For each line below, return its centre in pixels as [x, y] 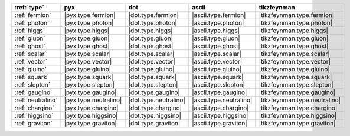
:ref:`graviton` [33, 123]
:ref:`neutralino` [36, 100]
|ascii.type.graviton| [220, 123]
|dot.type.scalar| [151, 54]
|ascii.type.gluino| [217, 69]
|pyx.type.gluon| [87, 38]
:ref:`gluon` [30, 38]
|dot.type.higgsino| [155, 116]
